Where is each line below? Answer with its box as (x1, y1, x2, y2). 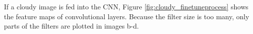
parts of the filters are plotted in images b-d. (4, 21, 139, 31)
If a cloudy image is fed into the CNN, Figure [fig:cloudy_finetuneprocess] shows (4, 1, 249, 11)
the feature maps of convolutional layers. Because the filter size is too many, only (4, 11, 250, 21)
